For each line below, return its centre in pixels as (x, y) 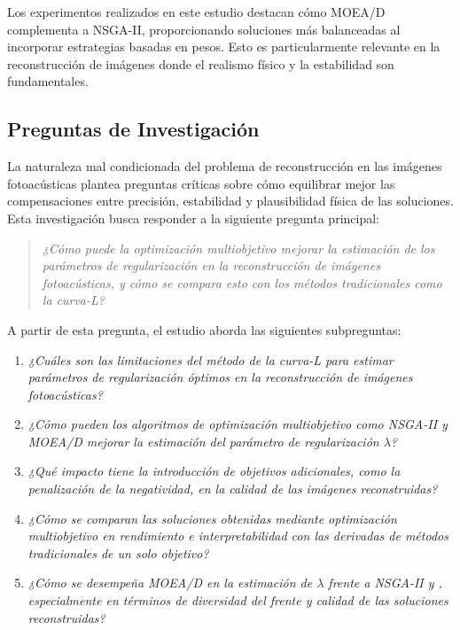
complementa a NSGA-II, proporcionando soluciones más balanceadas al (204, 29)
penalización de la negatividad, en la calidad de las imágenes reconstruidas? (233, 489)
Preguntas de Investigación (133, 129)
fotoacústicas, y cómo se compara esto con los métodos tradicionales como (242, 282)
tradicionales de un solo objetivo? (118, 552)
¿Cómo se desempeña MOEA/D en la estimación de (170, 583)
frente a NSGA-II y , (385, 583)
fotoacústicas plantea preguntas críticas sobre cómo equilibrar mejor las (201, 183)
